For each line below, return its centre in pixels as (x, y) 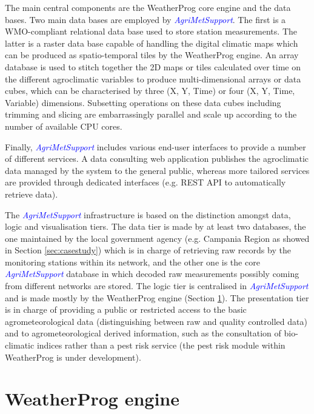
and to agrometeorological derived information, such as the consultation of (143, 333)
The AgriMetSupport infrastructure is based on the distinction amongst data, (148, 214)
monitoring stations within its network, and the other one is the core (132, 262)
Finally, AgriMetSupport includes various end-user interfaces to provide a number (155, 146)
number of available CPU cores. (64, 126)
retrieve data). (32, 194)
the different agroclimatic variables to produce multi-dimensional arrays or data (153, 78)
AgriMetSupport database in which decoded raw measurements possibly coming (152, 274)
